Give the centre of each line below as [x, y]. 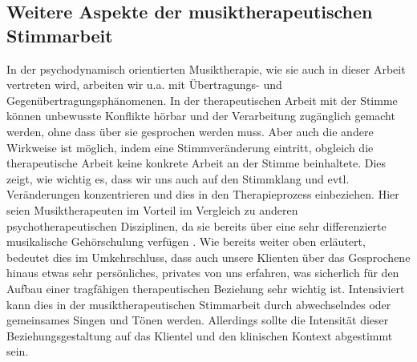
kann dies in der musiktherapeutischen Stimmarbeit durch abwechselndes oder [199, 304]
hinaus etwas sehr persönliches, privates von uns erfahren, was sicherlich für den [203, 273]
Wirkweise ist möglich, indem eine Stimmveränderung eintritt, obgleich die [190, 147]
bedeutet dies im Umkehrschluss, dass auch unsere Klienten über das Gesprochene [208, 257]
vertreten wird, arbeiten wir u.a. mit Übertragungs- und [144, 84]
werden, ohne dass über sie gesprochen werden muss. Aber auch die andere [190, 131]
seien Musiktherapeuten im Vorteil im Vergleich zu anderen [152, 209]
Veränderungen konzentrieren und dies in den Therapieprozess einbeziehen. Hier [203, 194]
